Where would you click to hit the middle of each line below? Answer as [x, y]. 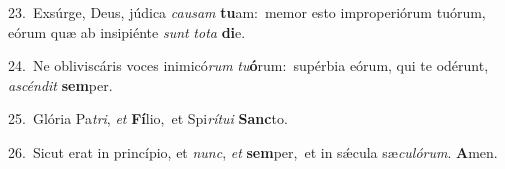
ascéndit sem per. [60, 84]
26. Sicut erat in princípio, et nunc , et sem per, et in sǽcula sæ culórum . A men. [253, 151]
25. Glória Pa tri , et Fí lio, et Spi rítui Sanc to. [148, 118]
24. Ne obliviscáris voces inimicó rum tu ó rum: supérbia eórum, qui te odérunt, [248, 65]
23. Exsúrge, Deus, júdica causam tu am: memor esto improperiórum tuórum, [247, 12]
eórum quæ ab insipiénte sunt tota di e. [127, 31]
